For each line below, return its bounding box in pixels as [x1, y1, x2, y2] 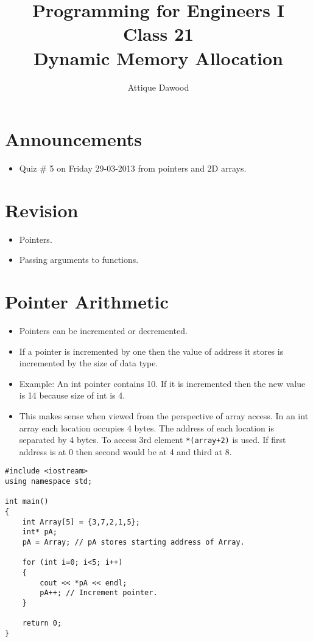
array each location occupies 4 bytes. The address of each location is [19, 421, 274, 434]
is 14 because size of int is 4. [19, 389, 125, 402]
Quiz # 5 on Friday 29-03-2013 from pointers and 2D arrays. [19, 162, 247, 175]
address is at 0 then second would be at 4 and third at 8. [19, 445, 232, 458]
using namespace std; [5, 477, 93, 486]
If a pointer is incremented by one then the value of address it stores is [19, 344, 284, 357]
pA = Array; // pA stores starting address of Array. [22, 538, 245, 547]
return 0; [22, 619, 62, 628]
